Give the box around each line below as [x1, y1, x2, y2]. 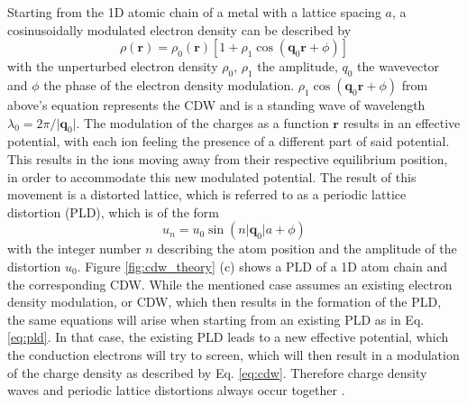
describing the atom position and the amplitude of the [157, 239, 457, 258]
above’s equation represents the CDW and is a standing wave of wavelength [7, 95, 426, 114]
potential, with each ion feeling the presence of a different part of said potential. [7, 132, 450, 151]
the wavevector [357, 57, 440, 76]
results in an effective [343, 113, 461, 132]
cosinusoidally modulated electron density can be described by [7, 20, 352, 39]
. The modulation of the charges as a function [76, 113, 329, 132]
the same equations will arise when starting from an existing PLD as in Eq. [7, 309, 425, 328]
